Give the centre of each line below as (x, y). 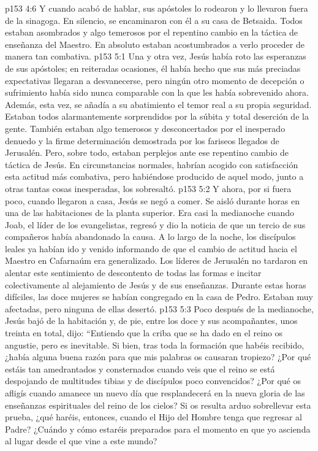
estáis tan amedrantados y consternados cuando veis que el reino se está (140, 368)
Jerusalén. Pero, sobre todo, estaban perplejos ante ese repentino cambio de (147, 152)
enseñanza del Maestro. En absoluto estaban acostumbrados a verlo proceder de (155, 44)
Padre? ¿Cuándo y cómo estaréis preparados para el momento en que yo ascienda (158, 429)
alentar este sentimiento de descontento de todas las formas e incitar (133, 273)
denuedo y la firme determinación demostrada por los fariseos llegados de (142, 140)
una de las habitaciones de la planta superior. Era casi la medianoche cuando (150, 213)
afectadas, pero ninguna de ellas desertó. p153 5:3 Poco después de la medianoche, (159, 308)
